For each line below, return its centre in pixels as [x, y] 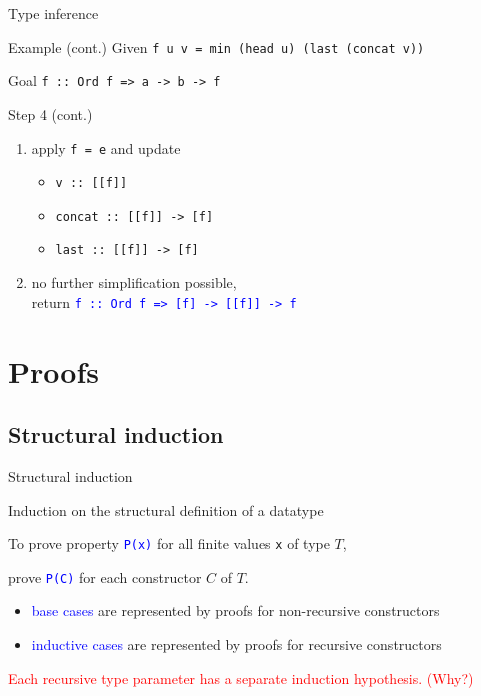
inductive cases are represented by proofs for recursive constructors [236, 644]
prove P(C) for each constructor [105, 576]
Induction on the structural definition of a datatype [166, 509]
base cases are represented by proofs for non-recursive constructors [235, 610]
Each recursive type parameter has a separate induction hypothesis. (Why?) [241, 677]
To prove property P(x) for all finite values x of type [169, 543]
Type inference [53, 13]
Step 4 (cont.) [50, 113]
